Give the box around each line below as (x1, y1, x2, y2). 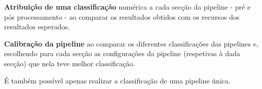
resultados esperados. (4, 21, 70, 32)
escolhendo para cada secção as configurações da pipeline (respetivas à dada (4, 48, 241, 59)
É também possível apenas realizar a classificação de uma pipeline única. (4, 75, 231, 85)
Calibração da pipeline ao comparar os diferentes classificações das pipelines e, (4, 38, 258, 49)
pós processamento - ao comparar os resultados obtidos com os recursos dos (4, 11, 240, 22)
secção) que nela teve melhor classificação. (4, 58, 135, 68)
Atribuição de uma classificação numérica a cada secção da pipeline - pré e (4, 2, 251, 12)
